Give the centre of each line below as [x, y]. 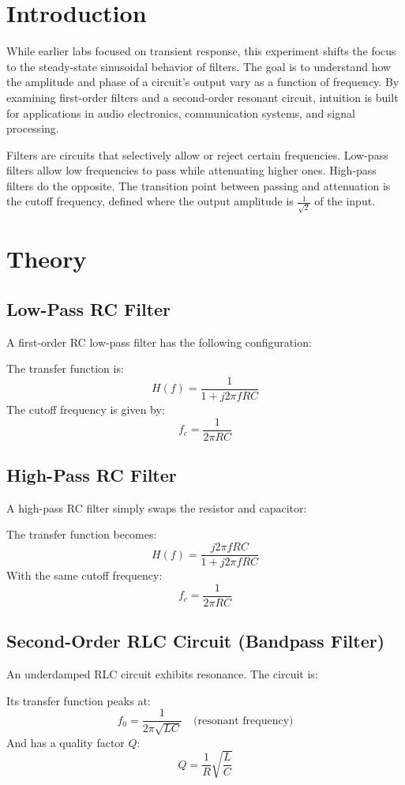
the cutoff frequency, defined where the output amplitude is [150, 201]
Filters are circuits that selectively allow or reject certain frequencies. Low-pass [197, 154]
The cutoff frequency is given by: [86, 409]
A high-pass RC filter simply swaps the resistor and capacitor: [157, 507]
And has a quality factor [66, 742]
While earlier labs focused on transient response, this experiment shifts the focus [201, 51]
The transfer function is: [65, 368]
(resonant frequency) [244, 721]
